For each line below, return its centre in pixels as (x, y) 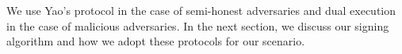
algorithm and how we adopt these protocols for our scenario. (156, 41)
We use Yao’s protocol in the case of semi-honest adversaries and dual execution (201, 10)
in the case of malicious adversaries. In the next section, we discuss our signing (198, 25)
